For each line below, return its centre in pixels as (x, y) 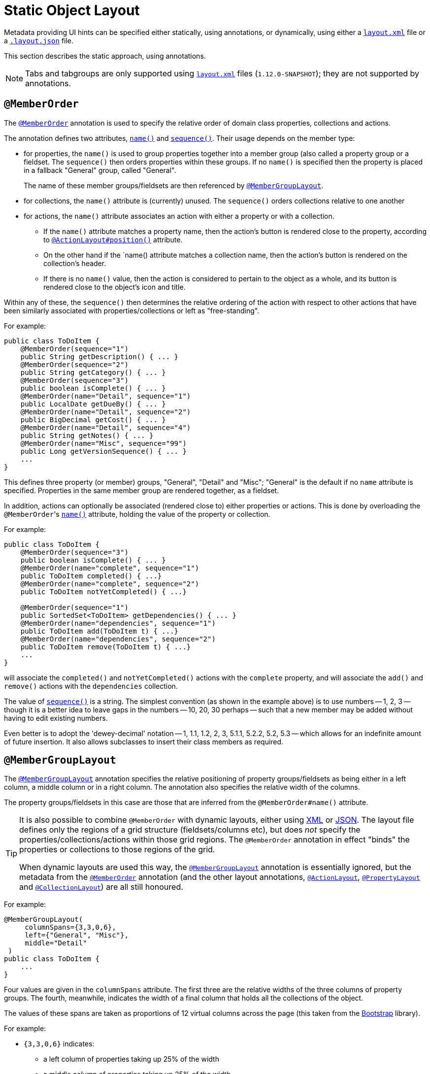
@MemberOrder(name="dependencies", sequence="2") (118, 639)
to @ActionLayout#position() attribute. (113, 239)
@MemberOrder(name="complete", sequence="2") (110, 584)
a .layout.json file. (39, 40)
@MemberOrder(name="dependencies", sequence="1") (118, 623)
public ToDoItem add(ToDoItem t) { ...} (99, 631)
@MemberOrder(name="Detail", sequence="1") (106, 396)
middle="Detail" (56, 943)
